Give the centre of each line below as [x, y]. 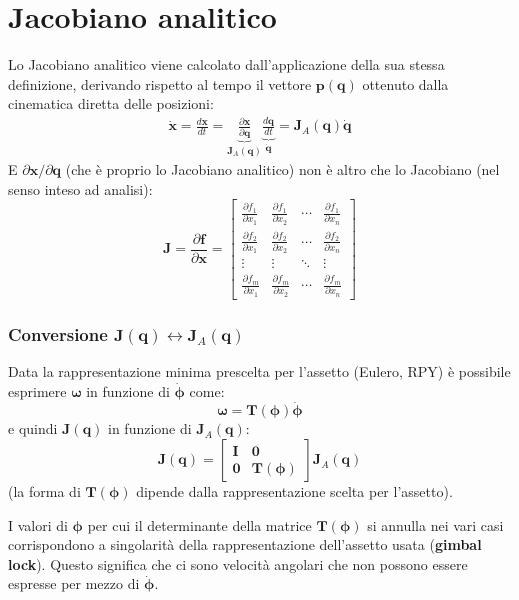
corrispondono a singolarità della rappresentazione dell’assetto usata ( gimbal [245, 544]
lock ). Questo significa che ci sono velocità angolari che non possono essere [238, 563]
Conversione [58, 333]
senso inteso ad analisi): [80, 188]
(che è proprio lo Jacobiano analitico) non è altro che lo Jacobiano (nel [282, 169]
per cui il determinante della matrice [199, 524]
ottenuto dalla [405, 83]
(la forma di [44, 491]
